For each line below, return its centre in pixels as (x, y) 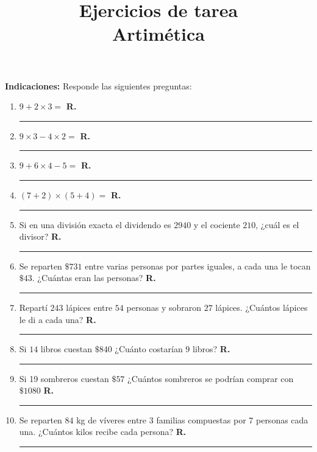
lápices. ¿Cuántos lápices (262, 307)
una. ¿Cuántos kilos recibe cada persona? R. (103, 432)
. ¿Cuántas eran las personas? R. (94, 278)
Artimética (158, 34)
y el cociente (217, 224)
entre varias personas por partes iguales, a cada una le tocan (198, 266)
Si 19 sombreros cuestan (64, 378)
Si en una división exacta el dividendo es (95, 224)
